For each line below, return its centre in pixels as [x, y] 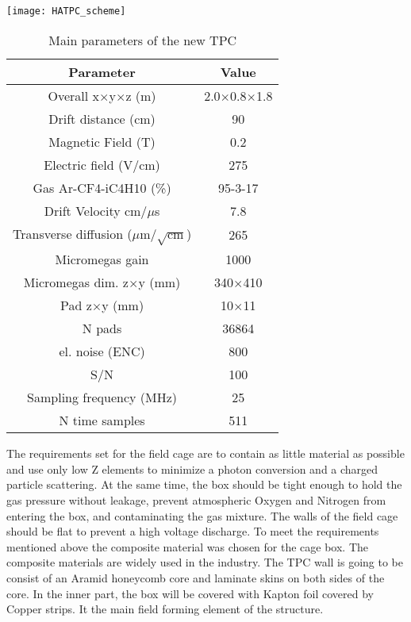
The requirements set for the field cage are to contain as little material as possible [205, 453]
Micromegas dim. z [76, 282]
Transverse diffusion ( [73, 233]
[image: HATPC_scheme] [66, 11]
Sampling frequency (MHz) [102, 397]
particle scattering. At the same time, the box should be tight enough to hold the [204, 484]
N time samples [102, 420]
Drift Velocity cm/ [96, 210]
